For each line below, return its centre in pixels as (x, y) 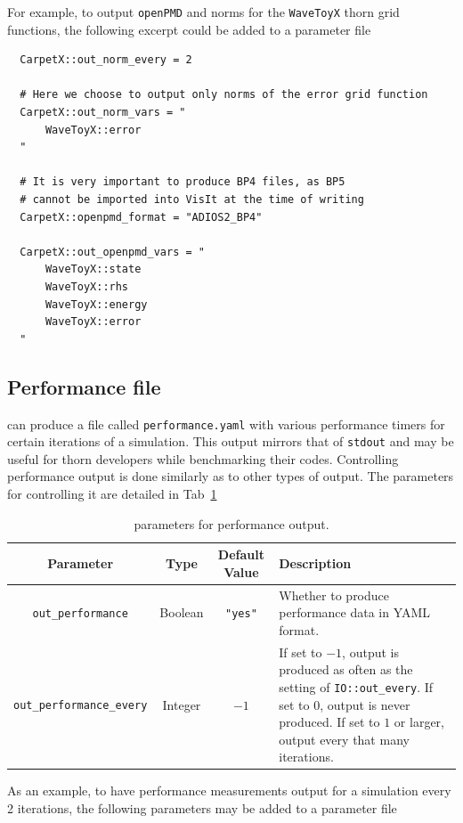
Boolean (182, 612)
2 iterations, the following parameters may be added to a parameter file (202, 808)
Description (315, 563)
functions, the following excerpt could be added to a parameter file (189, 29)
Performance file (84, 386)
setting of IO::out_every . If (356, 686)
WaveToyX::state (93, 269)
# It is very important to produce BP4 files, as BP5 (183, 182)
